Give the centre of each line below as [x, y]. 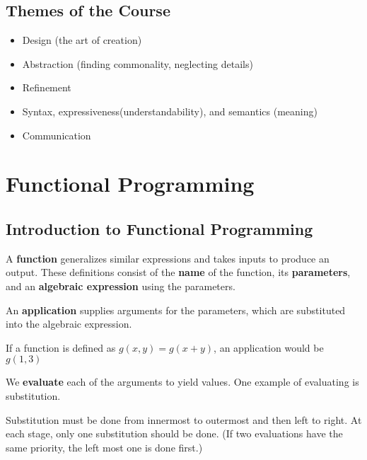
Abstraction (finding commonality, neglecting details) [138, 63]
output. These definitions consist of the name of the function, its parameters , [178, 272]
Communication [57, 135]
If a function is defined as [61, 347]
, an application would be [269, 347]
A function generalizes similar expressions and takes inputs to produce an [168, 258]
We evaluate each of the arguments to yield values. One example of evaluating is [182, 382]
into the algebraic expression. [69, 324]
